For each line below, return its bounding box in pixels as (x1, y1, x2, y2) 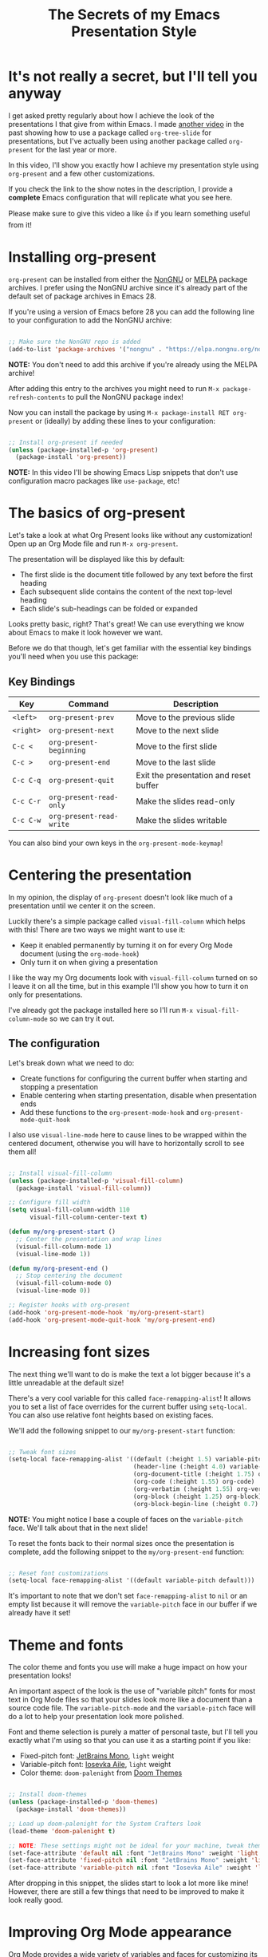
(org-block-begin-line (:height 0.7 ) (132, 1500, 259, 1508)
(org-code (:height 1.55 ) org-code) (132, 1478, 255, 1486)
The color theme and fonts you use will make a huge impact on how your (8, 1662, 247, 1672)
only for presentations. (8, 990, 83, 999)
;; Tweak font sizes (8, 1448, 77, 1456)
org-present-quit (49, 776, 115, 785)
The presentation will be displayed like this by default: (8, 555, 185, 564)
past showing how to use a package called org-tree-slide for (8, 128, 211, 137)
